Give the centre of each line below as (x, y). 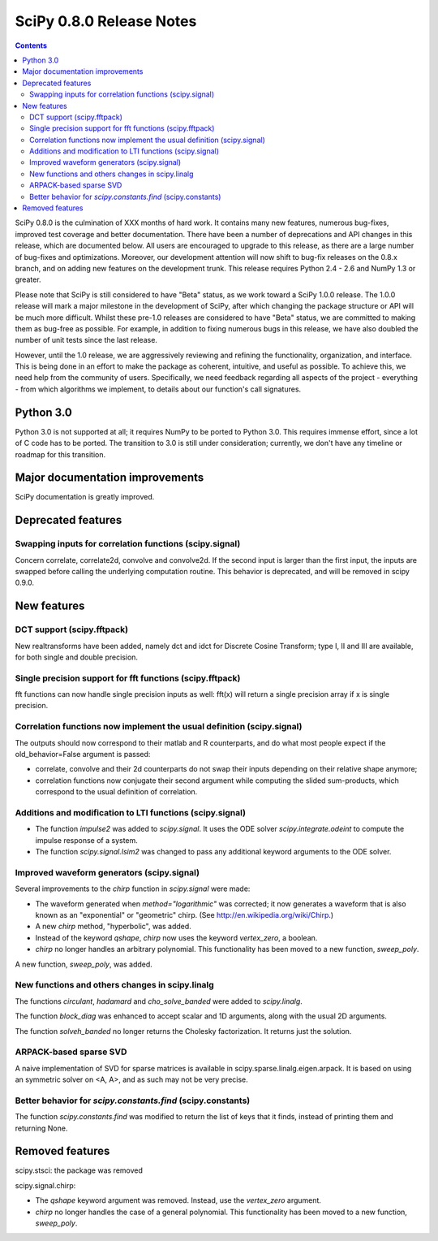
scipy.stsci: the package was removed (79, 1170)
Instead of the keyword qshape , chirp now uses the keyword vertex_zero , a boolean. (176, 937)
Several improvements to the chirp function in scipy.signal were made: (133, 889)
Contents (31, 45)
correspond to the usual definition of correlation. (116, 792)
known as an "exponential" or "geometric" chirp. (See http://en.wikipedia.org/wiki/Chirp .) (185, 915)
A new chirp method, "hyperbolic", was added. (114, 927)
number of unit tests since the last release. (86, 340)
